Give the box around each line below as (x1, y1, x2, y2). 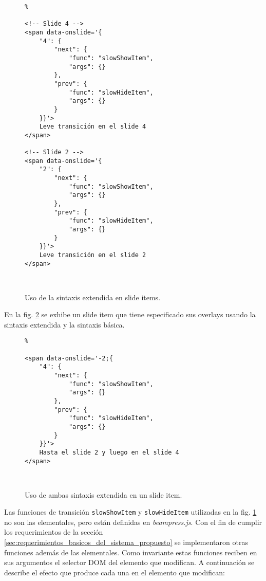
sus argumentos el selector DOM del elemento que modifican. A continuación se (4, 557, 255, 568)
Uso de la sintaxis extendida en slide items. (25, 292, 161, 302)
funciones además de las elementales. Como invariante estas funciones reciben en (4, 547, 257, 557)
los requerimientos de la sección (4, 526, 103, 537)
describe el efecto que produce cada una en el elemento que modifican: (4, 567, 225, 577)
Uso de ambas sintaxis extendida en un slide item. (25, 489, 182, 500)
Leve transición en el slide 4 (39, 123, 146, 131)
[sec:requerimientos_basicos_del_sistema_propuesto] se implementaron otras (4, 537, 248, 548)
